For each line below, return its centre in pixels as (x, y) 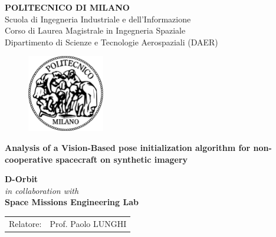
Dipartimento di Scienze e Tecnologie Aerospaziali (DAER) (111, 42)
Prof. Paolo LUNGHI (88, 223)
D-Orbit (22, 179)
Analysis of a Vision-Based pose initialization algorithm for (128, 148)
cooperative (29, 159)
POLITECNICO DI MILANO (67, 7)
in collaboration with (42, 190)
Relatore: (25, 223)
